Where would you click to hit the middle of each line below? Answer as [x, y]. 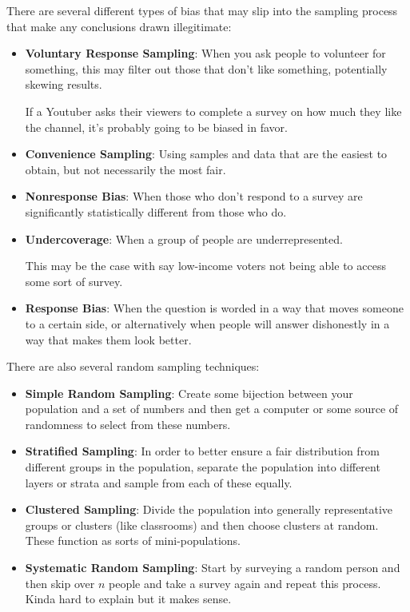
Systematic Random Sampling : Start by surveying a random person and [213, 568]
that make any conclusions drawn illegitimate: [119, 26]
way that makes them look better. [108, 339]
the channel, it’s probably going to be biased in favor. [156, 127]
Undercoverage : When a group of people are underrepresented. [184, 238]
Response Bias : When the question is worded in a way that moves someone [214, 308]
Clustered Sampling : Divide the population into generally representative [209, 509]
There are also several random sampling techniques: [133, 366]
